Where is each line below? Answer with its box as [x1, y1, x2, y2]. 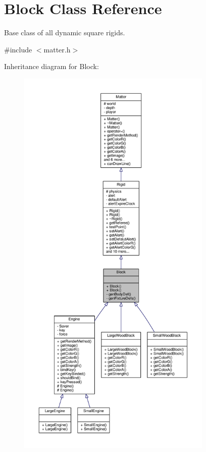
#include [4, 44, 32, 54]
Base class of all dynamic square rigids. [4, 27, 125, 38]
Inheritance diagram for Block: [4, 61, 99, 72]
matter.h [43, 44, 71, 54]
